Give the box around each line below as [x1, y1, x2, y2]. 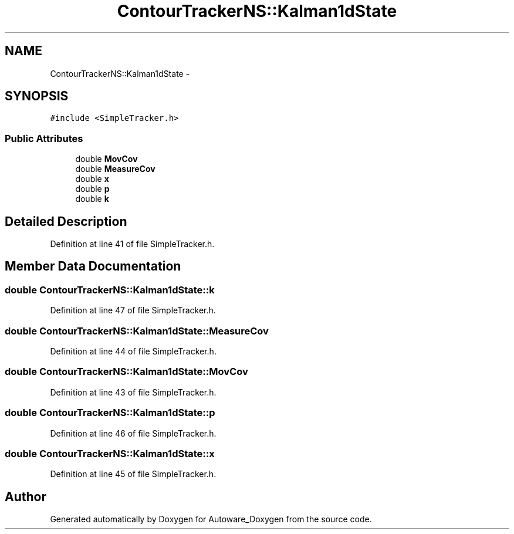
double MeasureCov [75, 164, 155, 174]
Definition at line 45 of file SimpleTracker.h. [50, 469, 217, 479]
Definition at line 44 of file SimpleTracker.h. [50, 346, 217, 356]
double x [75, 174, 109, 184]
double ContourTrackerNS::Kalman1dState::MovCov [5, 366, 248, 378]
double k [75, 194, 109, 204]
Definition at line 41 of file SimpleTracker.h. [50, 239, 215, 249]
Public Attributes [5, 132, 83, 144]
